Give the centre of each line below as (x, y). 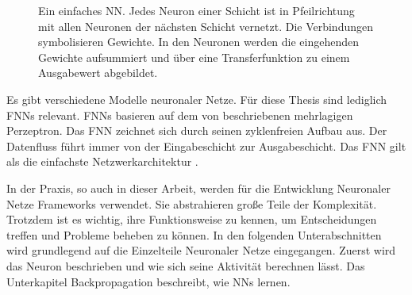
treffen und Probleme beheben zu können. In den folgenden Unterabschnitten (194, 234)
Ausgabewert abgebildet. (98, 73)
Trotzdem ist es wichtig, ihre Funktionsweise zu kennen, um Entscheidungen (192, 219)
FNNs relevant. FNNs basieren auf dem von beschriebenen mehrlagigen (180, 115)
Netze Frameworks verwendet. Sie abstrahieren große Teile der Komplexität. (192, 203)
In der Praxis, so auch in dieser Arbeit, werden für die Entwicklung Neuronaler (198, 188)
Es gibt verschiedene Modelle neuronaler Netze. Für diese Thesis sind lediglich (197, 99)
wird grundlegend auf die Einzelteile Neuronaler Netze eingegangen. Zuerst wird (201, 250)
